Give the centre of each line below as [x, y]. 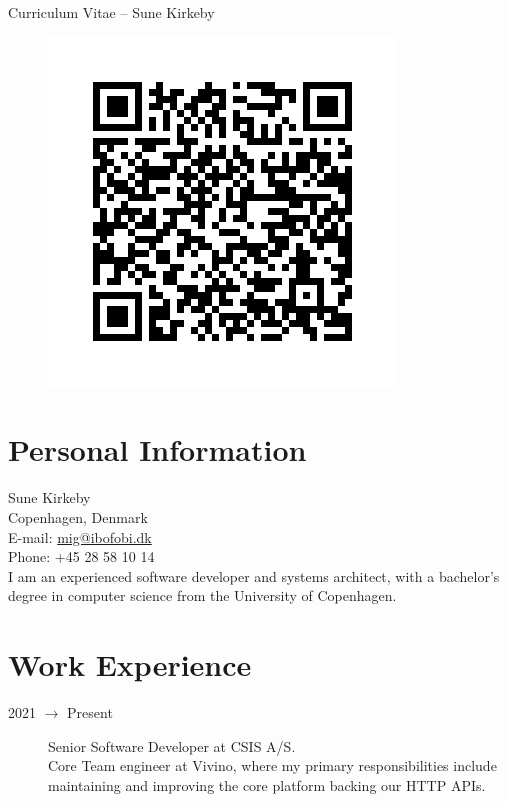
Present [90, 712]
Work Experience [130, 664]
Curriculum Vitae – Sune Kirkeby [111, 12]
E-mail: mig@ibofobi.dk [80, 536]
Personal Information [157, 449]
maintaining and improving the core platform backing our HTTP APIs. [267, 784]
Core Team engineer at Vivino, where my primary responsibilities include [272, 765]
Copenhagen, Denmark [78, 516]
